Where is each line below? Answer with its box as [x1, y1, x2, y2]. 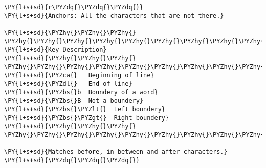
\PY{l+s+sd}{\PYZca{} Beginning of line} [4, 71, 154, 79]
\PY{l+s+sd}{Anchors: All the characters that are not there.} [4, 12, 224, 19]
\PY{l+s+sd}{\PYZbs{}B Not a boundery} [4, 97, 144, 105]
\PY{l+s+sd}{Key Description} [4, 46, 107, 54]
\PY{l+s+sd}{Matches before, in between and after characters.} [4, 148, 228, 156]
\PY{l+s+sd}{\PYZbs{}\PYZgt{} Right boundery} [4, 114, 169, 122]
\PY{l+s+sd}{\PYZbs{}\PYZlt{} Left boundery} [4, 106, 165, 113]
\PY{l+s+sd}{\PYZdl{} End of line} [4, 80, 132, 88]
